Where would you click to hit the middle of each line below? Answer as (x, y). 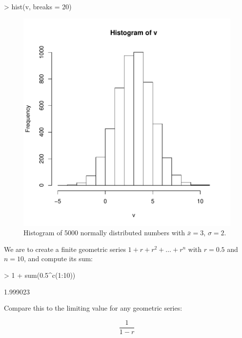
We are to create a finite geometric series (65, 249)
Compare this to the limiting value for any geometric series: (93, 308)
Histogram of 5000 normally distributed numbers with (104, 233)
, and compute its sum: (58, 259)
